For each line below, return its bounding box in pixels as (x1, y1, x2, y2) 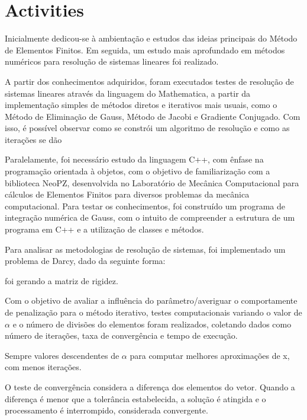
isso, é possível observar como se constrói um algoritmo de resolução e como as (5, 122, 290, 134)
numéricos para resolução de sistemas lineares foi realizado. (5, 55, 219, 68)
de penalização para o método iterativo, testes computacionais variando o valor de (5, 306, 302, 318)
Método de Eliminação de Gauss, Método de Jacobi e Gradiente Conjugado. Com (5, 110, 300, 122)
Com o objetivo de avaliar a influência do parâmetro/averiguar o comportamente (5, 294, 298, 307)
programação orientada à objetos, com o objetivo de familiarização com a (5, 165, 270, 177)
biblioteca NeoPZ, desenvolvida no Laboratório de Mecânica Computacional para (5, 176, 299, 189)
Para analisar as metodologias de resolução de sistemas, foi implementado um (5, 243, 286, 255)
